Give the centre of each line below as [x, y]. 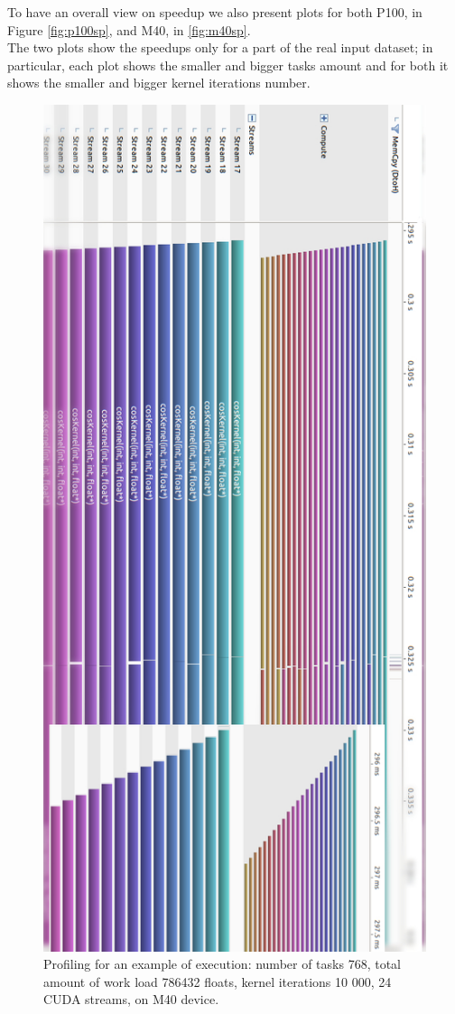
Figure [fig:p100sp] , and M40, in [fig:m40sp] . [129, 29]
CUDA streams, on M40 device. [131, 999]
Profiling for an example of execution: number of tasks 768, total [222, 964]
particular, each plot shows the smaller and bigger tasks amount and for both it [228, 65]
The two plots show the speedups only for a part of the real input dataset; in [220, 47]
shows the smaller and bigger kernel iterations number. [159, 83]
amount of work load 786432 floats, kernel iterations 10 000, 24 [218, 981]
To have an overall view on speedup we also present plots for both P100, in [215, 12]
